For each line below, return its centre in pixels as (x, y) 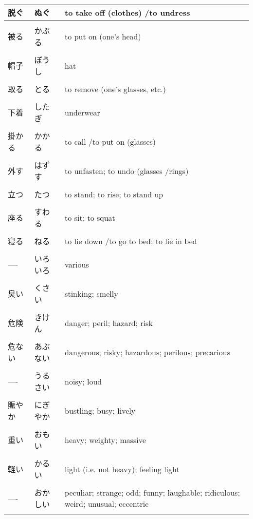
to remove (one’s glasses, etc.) (115, 89)
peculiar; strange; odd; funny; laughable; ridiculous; (153, 492)
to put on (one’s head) (103, 36)
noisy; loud (83, 381)
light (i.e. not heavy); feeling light (122, 469)
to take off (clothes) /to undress (127, 12)
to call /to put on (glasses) (110, 141)
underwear (82, 112)
